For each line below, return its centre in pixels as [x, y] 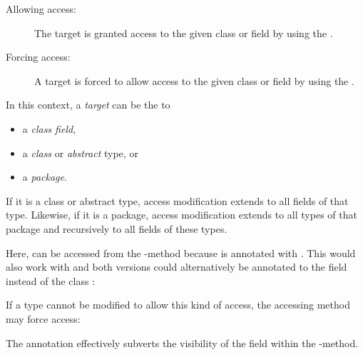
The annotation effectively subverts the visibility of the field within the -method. [182, 342]
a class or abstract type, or [80, 152]
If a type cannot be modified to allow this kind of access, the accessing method [178, 305]
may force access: [43, 318]
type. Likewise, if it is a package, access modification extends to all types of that [181, 215]
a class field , [49, 128]
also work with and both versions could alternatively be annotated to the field [177, 267]
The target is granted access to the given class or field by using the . [184, 32]
